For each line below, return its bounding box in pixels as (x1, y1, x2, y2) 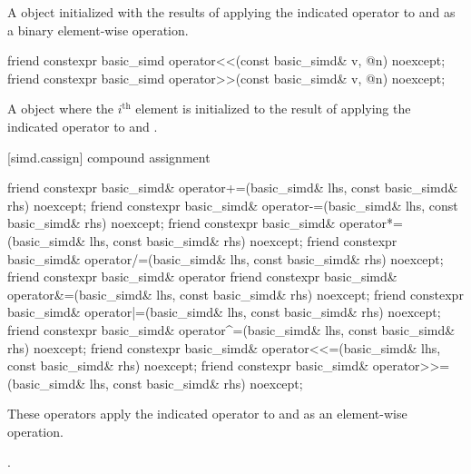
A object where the (7, 99, 114, 118)
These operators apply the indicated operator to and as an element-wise (7, 404, 407, 423)
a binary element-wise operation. (7, 20, 189, 39)
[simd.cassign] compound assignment (7, 147, 211, 166)
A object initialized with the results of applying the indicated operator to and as (7, 3, 456, 21)
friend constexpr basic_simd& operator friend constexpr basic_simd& (7, 267, 397, 286)
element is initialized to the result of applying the (135, 99, 411, 118)
